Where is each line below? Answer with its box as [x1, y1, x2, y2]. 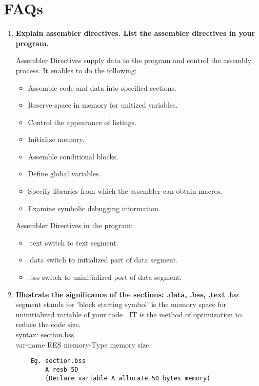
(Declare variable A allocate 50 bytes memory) [45, 374, 211, 382]
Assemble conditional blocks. [28, 151, 118, 161]
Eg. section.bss [30, 357, 86, 365]
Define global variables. [28, 168, 101, 179]
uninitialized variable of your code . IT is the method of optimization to [15, 309, 242, 319]
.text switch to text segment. [28, 237, 118, 248]
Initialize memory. [28, 134, 85, 145]
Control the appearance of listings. [28, 116, 137, 127]
